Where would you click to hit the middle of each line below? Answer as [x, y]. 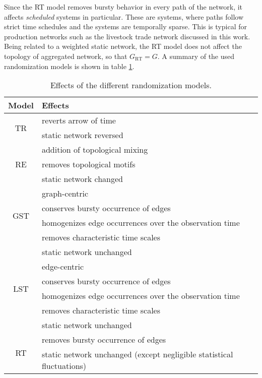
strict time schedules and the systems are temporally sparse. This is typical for [125, 26]
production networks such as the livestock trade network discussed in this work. [127, 36]
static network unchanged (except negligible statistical [137, 354]
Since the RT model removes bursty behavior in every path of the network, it [123, 7]
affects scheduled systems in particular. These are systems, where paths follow [124, 16]
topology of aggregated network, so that [66, 56]
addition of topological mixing [95, 150]
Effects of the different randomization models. [131, 85]
